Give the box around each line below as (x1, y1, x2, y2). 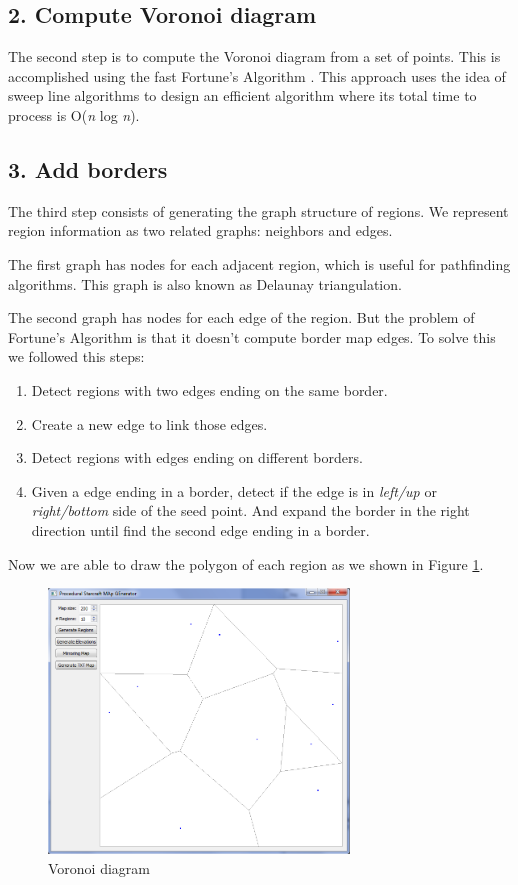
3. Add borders (8, 153, 168, 184)
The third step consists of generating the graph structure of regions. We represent (8, 200, 509, 221)
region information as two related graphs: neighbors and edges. (8, 220, 393, 241)
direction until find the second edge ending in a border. (31, 519, 370, 540)
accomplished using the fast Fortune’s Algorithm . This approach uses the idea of (8, 65, 506, 86)
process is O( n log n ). (8, 104, 140, 125)
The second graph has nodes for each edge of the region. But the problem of (8, 307, 475, 328)
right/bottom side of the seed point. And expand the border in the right (31, 500, 470, 521)
